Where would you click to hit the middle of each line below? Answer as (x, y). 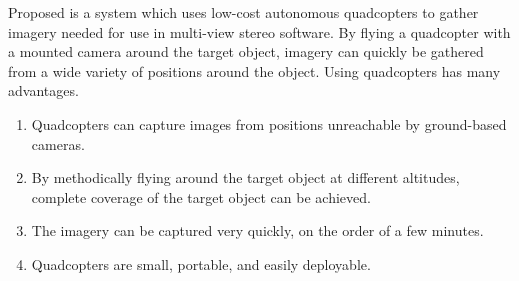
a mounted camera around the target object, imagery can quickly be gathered (246, 51)
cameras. (58, 143)
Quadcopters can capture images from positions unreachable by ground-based (269, 123)
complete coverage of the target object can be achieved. (201, 196)
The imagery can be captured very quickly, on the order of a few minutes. (257, 230)
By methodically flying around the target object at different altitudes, (245, 177)
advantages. (43, 90)
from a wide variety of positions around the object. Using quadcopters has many (254, 70)
